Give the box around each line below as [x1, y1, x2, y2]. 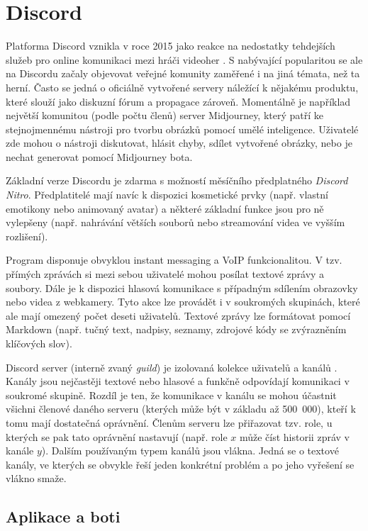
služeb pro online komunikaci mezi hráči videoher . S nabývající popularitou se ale [6, 52, 363, 67]
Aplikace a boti [6, 505, 121, 527]
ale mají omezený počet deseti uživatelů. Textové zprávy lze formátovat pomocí [6, 308, 351, 323]
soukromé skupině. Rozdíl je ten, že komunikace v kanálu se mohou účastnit [6, 387, 337, 402]
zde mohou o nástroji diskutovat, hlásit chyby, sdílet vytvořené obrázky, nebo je [6, 135, 352, 150]
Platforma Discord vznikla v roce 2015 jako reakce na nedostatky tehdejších [6, 38, 335, 53]
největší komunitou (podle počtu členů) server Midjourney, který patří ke [6, 108, 324, 123]
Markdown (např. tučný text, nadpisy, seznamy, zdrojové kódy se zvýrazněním [6, 322, 347, 337]
